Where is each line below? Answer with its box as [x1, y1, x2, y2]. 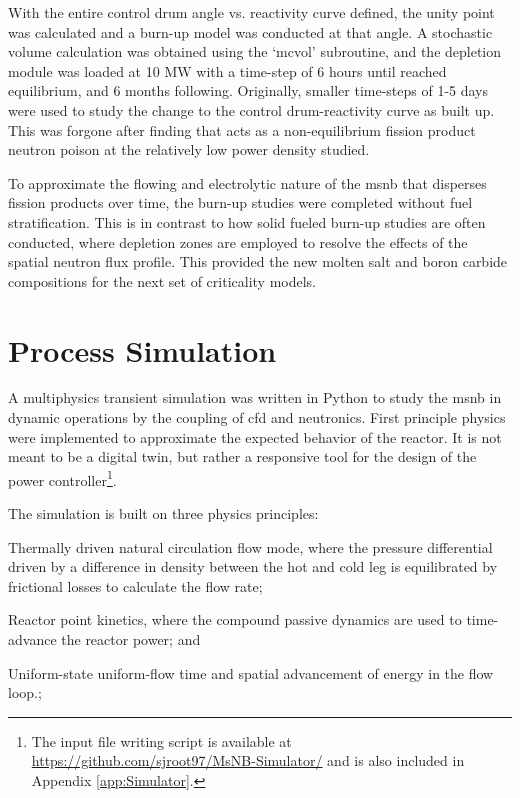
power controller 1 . [8, 466, 117, 490]
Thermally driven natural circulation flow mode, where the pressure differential [8, 536, 493, 557]
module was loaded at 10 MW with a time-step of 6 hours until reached [8, 60, 447, 81]
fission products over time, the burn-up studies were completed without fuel [8, 192, 473, 213]
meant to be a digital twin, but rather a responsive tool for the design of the [8, 446, 477, 467]
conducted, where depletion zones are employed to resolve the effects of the [8, 231, 468, 252]
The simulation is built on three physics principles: [8, 503, 319, 524]
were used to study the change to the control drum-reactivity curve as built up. [8, 99, 495, 120]
